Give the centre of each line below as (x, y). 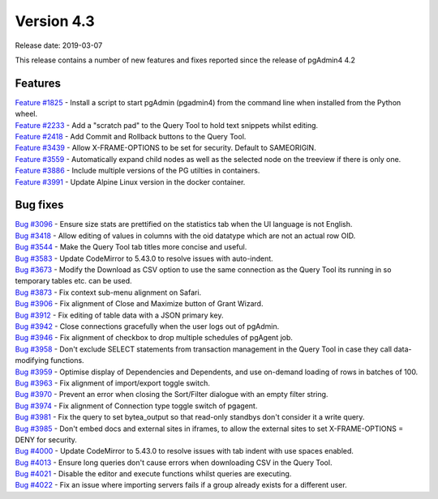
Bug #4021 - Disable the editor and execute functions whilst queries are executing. (153, 474)
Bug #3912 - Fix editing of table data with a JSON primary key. (119, 315)
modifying (32, 360)
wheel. (26, 114)
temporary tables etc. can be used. (74, 281)
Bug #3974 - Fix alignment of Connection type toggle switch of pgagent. (136, 406)
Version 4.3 (55, 21)
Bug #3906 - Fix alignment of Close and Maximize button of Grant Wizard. (139, 304)
